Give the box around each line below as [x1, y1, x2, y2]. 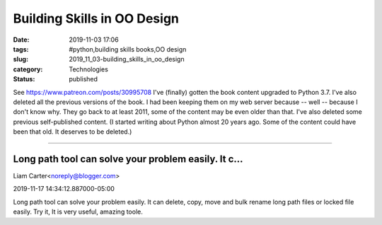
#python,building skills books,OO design [69, 45, 187, 53]
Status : [13, 75, 35, 83]
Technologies [69, 64, 109, 74]
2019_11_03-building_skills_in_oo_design [69, 55, 185, 64]
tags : [13, 45, 29, 53]
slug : [13, 55, 28, 64]
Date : [13, 35, 30, 44]
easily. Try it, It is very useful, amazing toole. [13, 207, 143, 216]
